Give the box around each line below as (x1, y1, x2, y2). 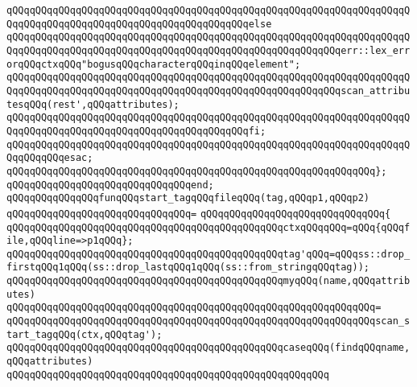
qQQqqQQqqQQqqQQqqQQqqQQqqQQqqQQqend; (6, 179, 214, 191)
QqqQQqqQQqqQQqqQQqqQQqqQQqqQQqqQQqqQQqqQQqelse (6, 18, 272, 30)
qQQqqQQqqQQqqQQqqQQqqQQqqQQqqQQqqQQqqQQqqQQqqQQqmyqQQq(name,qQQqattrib (6, 275, 411, 287)
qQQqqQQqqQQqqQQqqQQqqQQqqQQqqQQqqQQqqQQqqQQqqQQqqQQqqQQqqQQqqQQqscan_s (6, 315, 411, 327)
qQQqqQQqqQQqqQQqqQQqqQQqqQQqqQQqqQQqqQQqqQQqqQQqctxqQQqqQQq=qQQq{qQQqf (6, 221, 411, 233)
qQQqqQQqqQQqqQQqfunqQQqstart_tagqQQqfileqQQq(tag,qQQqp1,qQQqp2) (6, 192, 370, 204)
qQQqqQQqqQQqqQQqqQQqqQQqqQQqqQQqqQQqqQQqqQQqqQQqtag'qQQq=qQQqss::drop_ (6, 248, 411, 260)
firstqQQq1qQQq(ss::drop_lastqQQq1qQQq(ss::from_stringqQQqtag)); (6, 261, 370, 274)
